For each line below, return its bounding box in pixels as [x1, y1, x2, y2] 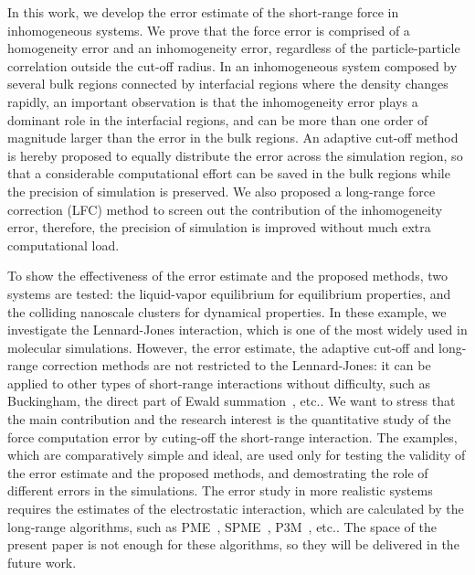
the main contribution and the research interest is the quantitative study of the [7, 410, 451, 429]
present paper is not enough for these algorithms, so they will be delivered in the [7, 535, 459, 554]
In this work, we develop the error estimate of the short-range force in [7, 3, 399, 21]
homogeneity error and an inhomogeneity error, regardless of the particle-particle [7, 38, 460, 58]
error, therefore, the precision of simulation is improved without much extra [7, 218, 431, 237]
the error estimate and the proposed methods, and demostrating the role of [7, 463, 428, 482]
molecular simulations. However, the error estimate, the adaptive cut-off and [7, 337, 435, 357]
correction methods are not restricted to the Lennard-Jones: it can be [42, 356, 431, 375]
